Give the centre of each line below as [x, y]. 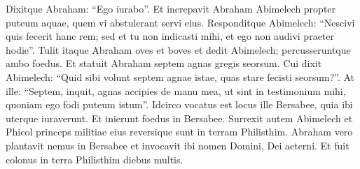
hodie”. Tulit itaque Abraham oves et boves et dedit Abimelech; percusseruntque [178, 49]
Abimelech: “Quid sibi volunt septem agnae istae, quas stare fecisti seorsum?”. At [180, 76]
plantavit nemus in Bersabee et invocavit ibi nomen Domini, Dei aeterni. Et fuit [178, 145]
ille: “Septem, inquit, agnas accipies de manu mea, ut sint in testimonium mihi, [176, 90]
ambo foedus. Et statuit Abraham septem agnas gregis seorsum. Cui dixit [164, 63]
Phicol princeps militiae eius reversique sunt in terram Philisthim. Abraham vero [179, 132]
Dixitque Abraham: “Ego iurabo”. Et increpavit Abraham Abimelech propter [171, 8]
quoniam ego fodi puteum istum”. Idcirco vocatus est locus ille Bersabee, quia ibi [179, 104]
